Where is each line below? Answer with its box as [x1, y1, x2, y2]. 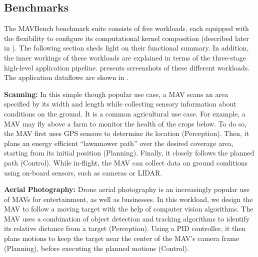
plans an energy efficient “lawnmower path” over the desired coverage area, [4, 137, 233, 148]
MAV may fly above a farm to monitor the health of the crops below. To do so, [4, 118, 247, 128]
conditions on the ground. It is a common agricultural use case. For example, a [4, 108, 245, 118]
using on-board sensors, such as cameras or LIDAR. [4, 167, 162, 177]
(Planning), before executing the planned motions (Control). [4, 242, 189, 253]
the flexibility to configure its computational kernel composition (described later [4, 32, 249, 43]
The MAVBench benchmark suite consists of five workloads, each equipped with [4, 23, 249, 33]
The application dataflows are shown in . [4, 72, 129, 82]
